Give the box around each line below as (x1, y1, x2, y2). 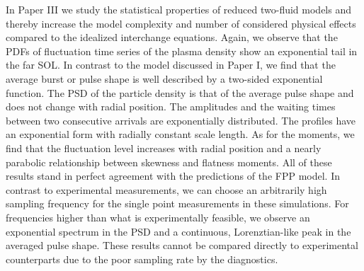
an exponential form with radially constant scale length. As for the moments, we (6, 127, 355, 142)
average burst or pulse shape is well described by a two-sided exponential (6, 71, 323, 86)
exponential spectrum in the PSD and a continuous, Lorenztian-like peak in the (6, 224, 351, 238)
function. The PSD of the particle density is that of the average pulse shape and (6, 85, 354, 100)
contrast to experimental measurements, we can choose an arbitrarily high (6, 182, 327, 197)
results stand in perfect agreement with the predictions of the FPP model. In (6, 168, 340, 183)
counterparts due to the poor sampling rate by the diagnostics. (6, 251, 278, 266)
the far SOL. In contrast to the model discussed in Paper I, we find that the (6, 57, 336, 72)
